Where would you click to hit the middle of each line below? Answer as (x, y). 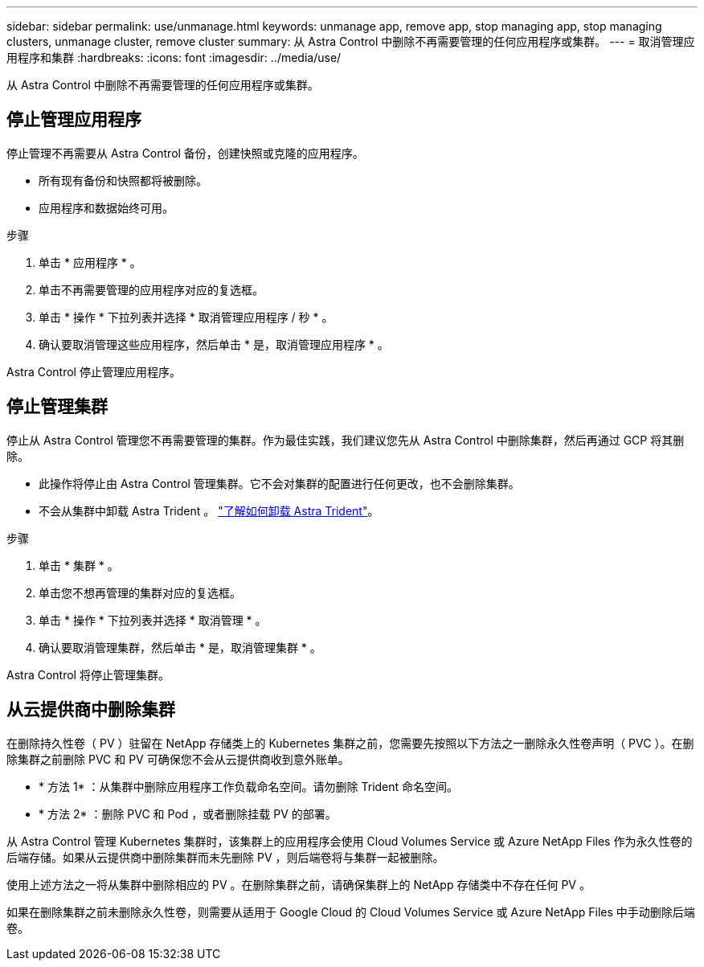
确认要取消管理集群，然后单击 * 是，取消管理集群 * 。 (180, 647)
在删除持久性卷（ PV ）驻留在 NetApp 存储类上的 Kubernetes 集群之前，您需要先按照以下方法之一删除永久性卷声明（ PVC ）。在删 (350, 743)
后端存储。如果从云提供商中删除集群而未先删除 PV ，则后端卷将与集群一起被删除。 (225, 857)
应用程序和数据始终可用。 (106, 207)
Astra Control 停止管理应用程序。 (94, 371)
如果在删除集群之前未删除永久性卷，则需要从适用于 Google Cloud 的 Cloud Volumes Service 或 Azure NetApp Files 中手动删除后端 (351, 912)
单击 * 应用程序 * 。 (90, 262)
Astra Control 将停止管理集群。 (88, 674)
